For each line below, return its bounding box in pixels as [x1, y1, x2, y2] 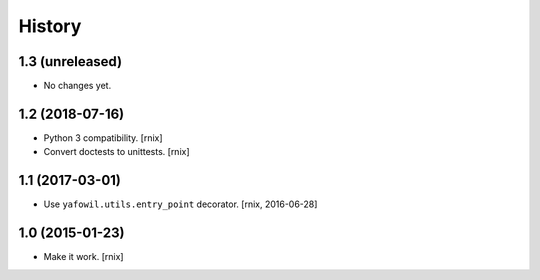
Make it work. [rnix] [43, 251, 124, 263]
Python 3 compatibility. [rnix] [43, 131, 164, 144]
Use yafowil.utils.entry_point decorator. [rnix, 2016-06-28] [43, 198, 318, 210]
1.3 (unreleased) [18, 53, 123, 70]
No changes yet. [43, 80, 112, 92]
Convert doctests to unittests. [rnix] [43, 146, 190, 158]
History [18, 15, 82, 37]
